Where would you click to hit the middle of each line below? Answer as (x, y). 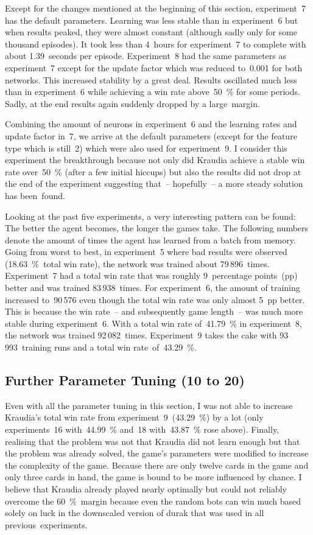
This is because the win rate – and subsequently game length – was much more (154, 311)
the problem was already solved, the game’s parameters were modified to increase (157, 453)
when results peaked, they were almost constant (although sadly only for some (151, 32)
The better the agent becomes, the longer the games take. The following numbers (157, 228)
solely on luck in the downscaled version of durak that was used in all (135, 513)
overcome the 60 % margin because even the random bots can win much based (153, 501)
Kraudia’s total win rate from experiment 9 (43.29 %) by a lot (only (134, 417)
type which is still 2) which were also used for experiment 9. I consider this (146, 148)
